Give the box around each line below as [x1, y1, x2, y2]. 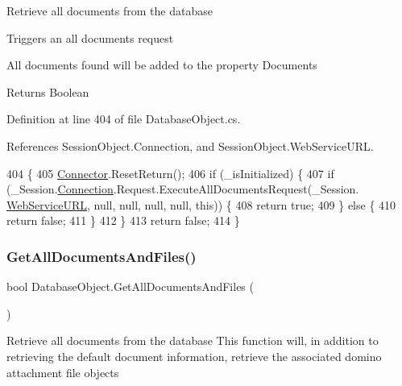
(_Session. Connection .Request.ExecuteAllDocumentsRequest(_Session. [6, 181, 359, 197]
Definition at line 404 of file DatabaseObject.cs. [6, 110, 241, 127]
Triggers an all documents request [6, 29, 174, 46]
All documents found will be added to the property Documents [6, 56, 317, 73]
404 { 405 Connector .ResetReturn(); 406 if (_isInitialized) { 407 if [6, 164, 334, 181]
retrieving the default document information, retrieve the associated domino [6, 347, 382, 364]
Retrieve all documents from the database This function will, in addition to [6, 332, 379, 349]
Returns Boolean [6, 83, 89, 100]
